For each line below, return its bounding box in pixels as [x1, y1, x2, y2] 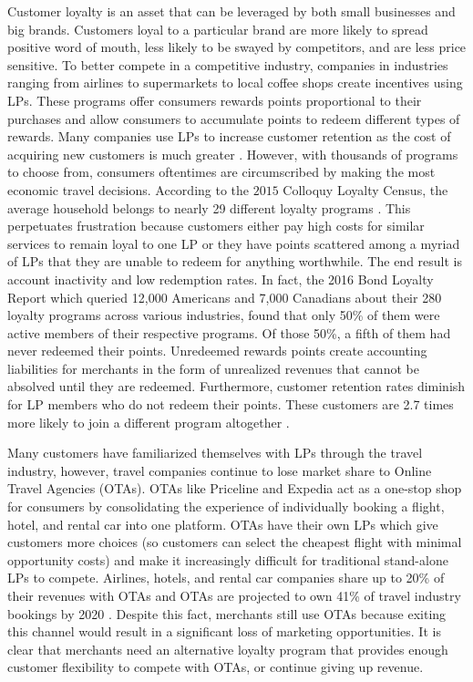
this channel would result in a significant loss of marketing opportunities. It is [7, 622, 441, 641]
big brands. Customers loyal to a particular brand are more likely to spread [7, 19, 428, 38]
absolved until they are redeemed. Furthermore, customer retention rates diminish [7, 377, 466, 396]
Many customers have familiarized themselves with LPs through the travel [7, 443, 423, 462]
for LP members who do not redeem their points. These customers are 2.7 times [7, 395, 454, 414]
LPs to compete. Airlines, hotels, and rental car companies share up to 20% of [7, 568, 445, 587]
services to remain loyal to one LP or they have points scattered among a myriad [7, 233, 460, 253]
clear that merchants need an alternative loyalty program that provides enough [7, 639, 448, 658]
